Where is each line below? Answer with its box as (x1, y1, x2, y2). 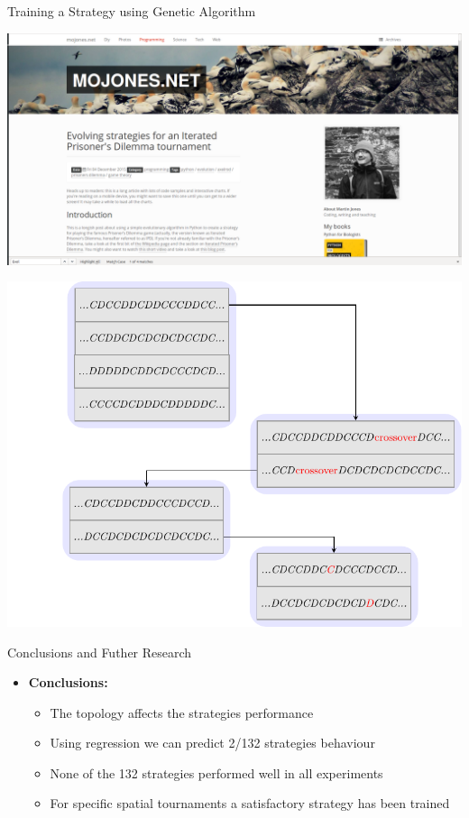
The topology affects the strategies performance (50, 703, 314, 721)
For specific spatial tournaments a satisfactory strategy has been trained (50, 794, 450, 813)
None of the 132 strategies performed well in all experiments (50, 763, 383, 782)
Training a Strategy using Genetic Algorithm (7, 2, 256, 20)
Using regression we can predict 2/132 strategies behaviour (50, 733, 375, 752)
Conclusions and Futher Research (7, 642, 192, 661)
